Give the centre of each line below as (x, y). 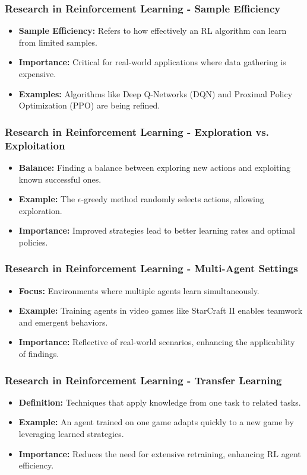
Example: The (47, 199)
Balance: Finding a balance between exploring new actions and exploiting (155, 167)
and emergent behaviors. (63, 322)
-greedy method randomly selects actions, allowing (173, 199)
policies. (33, 242)
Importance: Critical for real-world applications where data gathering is (152, 62)
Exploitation (35, 145)
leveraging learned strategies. (71, 434)
